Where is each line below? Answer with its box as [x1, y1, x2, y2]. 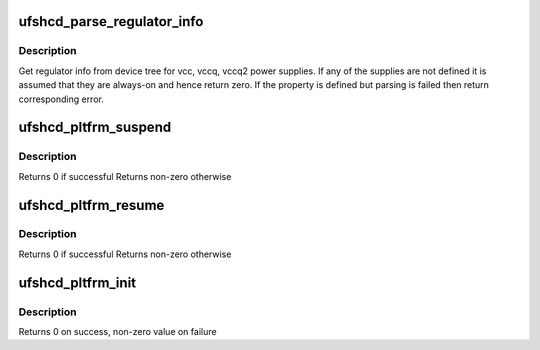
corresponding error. [18, 93, 104, 105]
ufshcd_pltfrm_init [18, 274, 137, 291]
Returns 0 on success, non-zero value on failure [18, 326, 217, 338]
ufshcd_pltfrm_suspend [18, 119, 172, 136]
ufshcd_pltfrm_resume [18, 196, 165, 214]
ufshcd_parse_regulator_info [18, 13, 204, 30]
